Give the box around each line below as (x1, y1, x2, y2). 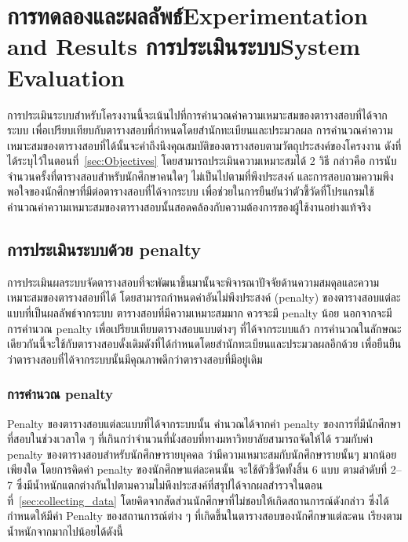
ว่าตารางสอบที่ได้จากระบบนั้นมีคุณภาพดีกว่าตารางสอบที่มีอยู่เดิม (7, 350, 263, 367)
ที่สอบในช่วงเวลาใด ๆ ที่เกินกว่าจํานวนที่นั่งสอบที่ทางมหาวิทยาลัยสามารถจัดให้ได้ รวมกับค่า (7, 430, 373, 447)
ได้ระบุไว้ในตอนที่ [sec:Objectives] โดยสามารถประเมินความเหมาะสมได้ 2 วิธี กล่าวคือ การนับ (7, 152, 397, 169)
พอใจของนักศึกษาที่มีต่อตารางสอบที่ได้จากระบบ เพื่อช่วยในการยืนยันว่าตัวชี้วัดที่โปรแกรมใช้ (7, 183, 374, 200)
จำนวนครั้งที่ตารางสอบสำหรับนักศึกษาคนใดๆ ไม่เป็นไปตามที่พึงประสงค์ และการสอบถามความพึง (7, 167, 394, 184)
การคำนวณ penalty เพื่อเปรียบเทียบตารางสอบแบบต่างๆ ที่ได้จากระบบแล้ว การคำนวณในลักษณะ (7, 320, 402, 336)
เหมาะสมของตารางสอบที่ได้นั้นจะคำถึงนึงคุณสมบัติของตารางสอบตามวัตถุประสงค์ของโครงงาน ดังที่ (7, 137, 402, 153)
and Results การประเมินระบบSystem (7, 30, 360, 62)
